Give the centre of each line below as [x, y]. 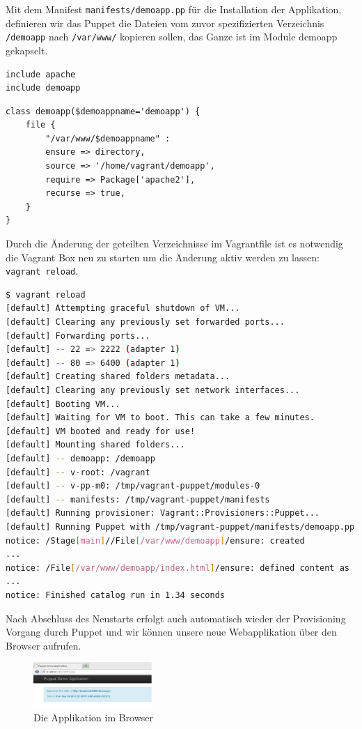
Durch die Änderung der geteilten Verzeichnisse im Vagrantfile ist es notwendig [174, 244]
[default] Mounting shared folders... [95, 445]
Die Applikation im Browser [94, 718]
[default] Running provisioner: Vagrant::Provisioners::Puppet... [163, 513]
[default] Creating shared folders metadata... [118, 377]
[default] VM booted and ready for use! [101, 431]
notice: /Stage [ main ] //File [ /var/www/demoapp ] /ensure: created [155, 540]
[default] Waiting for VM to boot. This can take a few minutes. [160, 418]
